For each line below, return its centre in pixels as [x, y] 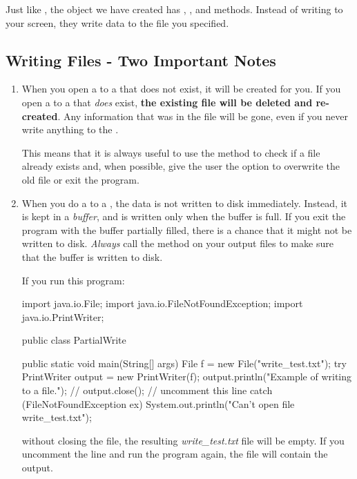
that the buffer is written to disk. [92, 256]
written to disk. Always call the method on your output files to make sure [177, 243]
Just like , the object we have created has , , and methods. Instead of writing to [174, 9]
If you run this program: [73, 280]
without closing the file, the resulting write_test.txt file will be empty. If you [183, 440]
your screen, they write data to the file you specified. [117, 22]
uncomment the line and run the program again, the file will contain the [175, 454]
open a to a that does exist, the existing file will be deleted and [167, 102]
